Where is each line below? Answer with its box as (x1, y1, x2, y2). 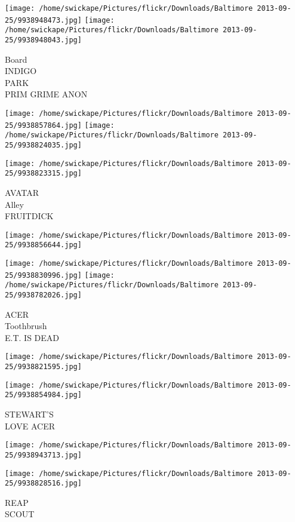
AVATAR (5, 186, 39, 198)
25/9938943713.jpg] (5, 450, 82, 459)
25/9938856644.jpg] (5, 241, 82, 250)
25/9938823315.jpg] (5, 169, 82, 178)
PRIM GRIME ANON (5, 88, 88, 100)
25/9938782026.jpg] (5, 291, 82, 299)
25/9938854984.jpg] (5, 391, 82, 400)
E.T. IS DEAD (5, 331, 60, 343)
